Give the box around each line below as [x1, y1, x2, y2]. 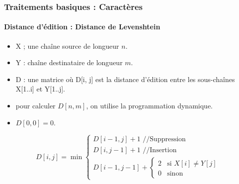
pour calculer [15, 100, 56, 111]
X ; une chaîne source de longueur [15, 40, 119, 51]
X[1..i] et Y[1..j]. [15, 84, 65, 94]
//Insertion [143, 146, 177, 154]
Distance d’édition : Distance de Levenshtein [4, 21, 160, 32]
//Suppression [143, 136, 186, 143]
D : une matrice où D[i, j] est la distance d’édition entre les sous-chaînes [15, 74, 235, 84]
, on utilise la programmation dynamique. [86, 100, 213, 111]
